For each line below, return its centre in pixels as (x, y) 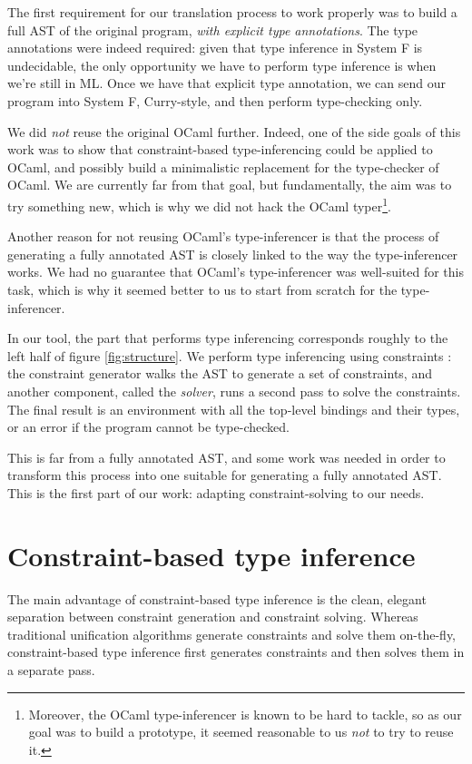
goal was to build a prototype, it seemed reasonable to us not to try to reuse (241, 732)
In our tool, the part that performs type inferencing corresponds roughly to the (228, 338)
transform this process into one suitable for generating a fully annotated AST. (225, 475)
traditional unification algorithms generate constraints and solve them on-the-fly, (232, 634)
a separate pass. (51, 670)
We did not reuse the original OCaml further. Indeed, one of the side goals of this (234, 131)
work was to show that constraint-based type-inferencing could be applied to (220, 149)
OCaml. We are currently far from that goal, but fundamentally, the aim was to (230, 185)
